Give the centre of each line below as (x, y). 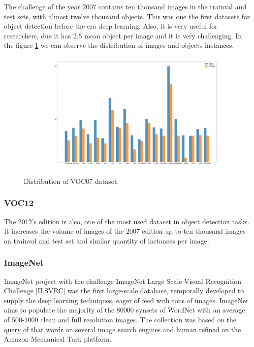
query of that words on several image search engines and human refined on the (123, 329)
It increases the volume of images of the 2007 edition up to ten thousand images (125, 231)
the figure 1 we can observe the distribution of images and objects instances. (119, 45)
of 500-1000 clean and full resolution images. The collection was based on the (120, 319)
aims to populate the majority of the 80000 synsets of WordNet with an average (125, 310)
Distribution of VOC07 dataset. (71, 181)
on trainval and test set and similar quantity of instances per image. (107, 240)
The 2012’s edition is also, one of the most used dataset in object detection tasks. (127, 221)
